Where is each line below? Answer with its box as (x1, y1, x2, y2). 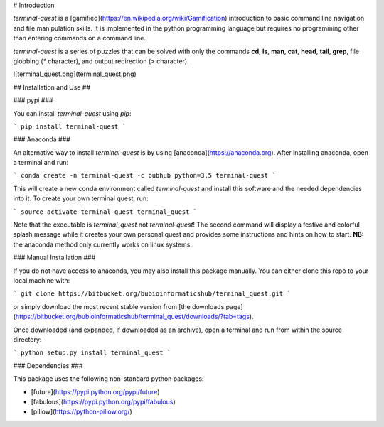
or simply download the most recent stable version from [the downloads (13, 302, 225, 310)
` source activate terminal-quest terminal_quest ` (13, 207, 198, 216)
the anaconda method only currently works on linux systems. (13, 240, 192, 249)
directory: (13, 335, 42, 344)
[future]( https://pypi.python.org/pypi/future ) (31, 387, 160, 396)
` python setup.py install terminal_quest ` (13, 349, 171, 357)
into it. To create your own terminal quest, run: (13, 194, 149, 202)
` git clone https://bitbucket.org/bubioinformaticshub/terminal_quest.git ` (13, 290, 291, 298)
